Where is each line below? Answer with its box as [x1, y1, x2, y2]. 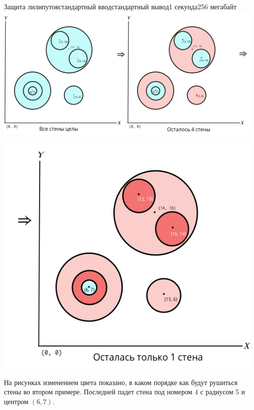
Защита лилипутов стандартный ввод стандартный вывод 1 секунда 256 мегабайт [4, 1, 237, 11]
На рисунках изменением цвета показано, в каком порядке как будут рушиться [4, 377, 238, 387]
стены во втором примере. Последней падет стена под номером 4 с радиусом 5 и [4, 387, 245, 397]
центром [4, 396, 29, 406]
